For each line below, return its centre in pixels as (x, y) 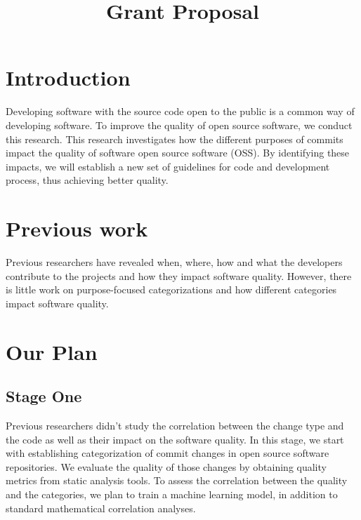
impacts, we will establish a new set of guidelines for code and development (168, 166)
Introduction (68, 78)
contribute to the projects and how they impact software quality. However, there (179, 275)
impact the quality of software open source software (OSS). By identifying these (178, 153)
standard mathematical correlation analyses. (101, 508)
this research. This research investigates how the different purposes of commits (175, 139)
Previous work (77, 228)
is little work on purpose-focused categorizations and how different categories (171, 289)
